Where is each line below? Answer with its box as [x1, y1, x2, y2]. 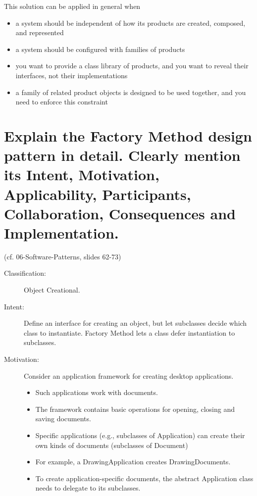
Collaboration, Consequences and [4, 203, 236, 223]
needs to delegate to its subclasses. [35, 483, 141, 493]
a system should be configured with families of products [15, 44, 185, 54]
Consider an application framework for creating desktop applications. [24, 370, 234, 381]
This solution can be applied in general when [4, 1, 141, 11]
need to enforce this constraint [15, 97, 108, 107]
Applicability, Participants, [4, 184, 191, 204]
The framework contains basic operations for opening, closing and [35, 403, 235, 414]
